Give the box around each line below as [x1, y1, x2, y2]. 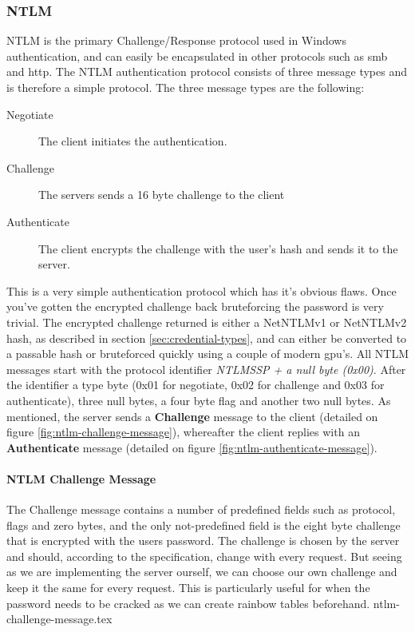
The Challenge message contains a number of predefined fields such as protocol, [6, 501, 396, 518]
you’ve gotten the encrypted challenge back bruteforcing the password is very [6, 298, 384, 315]
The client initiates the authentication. [38, 133, 227, 149]
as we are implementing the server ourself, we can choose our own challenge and [6, 563, 397, 580]
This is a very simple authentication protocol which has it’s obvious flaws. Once [6, 282, 397, 299]
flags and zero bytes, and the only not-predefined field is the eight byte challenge [6, 516, 401, 533]
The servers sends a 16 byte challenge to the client [38, 186, 285, 203]
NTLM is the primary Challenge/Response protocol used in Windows [6, 32, 346, 49]
